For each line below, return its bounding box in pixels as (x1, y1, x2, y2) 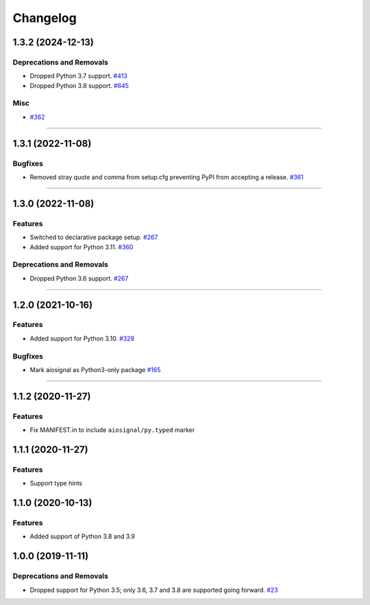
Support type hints (29, 479, 82, 488)
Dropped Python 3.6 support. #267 (29, 274, 129, 282)
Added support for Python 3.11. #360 (29, 242, 134, 251)
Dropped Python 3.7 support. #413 (29, 72, 128, 80)
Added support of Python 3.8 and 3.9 (29, 532, 135, 540)
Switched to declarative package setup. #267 (29, 233, 158, 242)
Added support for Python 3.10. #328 (29, 334, 135, 343)
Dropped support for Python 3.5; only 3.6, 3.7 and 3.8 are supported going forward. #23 (29, 586, 278, 594)
